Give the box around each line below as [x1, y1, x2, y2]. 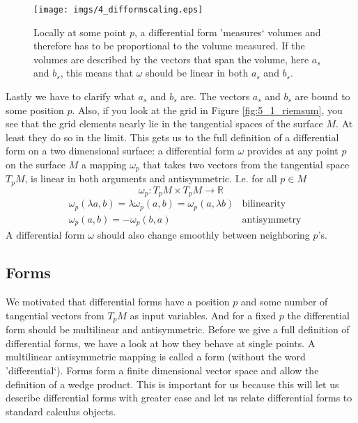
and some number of [240, 294, 328, 309]
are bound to [295, 89, 350, 104]
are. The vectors [180, 89, 250, 104]
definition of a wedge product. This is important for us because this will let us [6, 376, 339, 391]
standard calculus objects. [6, 404, 116, 418]
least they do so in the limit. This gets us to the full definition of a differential [6, 129, 339, 144]
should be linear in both [146, 65, 249, 80]
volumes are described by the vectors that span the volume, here [33, 51, 309, 66]
